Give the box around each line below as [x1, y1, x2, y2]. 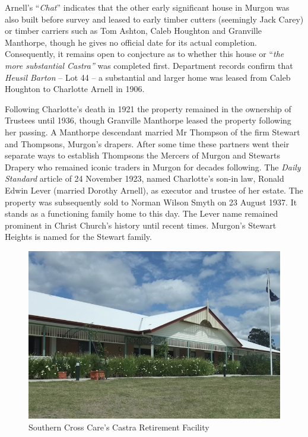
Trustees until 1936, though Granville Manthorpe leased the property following [5, 114, 291, 126]
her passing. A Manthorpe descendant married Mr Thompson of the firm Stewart [5, 125, 300, 138]
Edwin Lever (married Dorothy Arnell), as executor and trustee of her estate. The [5, 183, 303, 196]
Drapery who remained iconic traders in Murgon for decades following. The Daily [5, 160, 301, 173]
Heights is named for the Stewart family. [5, 230, 152, 243]
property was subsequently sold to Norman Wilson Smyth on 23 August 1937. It [5, 195, 297, 208]
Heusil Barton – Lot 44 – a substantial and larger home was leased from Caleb [5, 71, 291, 83]
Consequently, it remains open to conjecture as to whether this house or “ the [5, 47, 284, 60]
